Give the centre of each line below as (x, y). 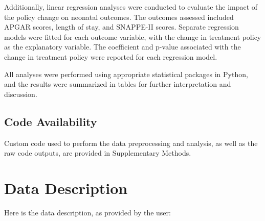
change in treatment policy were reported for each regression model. (111, 56)
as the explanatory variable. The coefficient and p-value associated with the (123, 47)
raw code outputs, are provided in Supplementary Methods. (98, 153)
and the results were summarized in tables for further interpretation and (118, 84)
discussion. (21, 94)
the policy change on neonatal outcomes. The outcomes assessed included (119, 17)
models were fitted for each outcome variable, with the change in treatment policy (133, 36)
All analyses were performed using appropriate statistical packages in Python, (126, 74)
